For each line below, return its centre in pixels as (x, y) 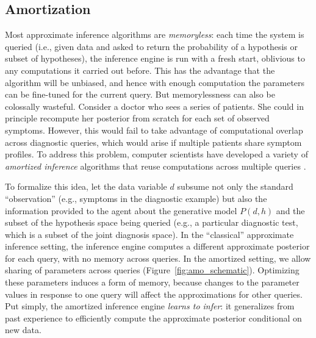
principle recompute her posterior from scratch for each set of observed (137, 118)
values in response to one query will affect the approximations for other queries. (154, 294)
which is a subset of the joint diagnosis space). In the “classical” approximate (149, 234)
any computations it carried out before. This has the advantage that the (140, 70)
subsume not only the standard (235, 186)
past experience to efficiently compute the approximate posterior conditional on (153, 318)
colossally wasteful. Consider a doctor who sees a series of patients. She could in (154, 106)
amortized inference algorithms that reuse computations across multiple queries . (156, 166)
